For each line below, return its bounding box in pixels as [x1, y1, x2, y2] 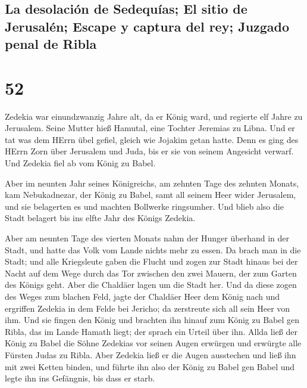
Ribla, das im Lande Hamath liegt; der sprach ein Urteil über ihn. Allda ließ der [5, 325, 297, 337]
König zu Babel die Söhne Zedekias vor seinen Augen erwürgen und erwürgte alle [5, 337, 302, 349]
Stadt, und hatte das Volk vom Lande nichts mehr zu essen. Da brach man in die [5, 243, 301, 256]
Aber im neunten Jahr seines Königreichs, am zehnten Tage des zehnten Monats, [5, 176, 299, 189]
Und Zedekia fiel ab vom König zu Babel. [5, 157, 156, 169]
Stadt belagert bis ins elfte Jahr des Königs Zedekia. [5, 212, 196, 224]
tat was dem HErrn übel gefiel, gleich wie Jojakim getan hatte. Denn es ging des [5, 133, 299, 145]
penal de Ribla [5, 35, 97, 53]
